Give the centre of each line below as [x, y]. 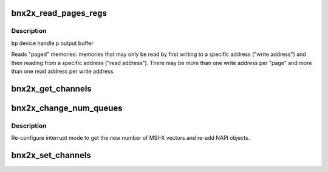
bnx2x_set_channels [51, 155]
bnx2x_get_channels [52, 88]
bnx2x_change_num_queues [67, 108]
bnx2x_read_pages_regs [59, 13]
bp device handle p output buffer [52, 43]
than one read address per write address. [63, 71]
